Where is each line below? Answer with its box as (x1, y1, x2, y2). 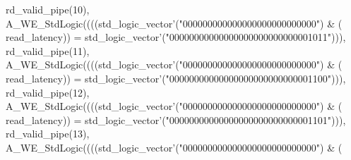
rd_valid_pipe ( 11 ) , (6, 43, 90, 58)
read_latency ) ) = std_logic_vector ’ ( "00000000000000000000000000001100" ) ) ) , (6, 70, 346, 85)
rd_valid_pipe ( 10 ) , (6, 2, 90, 16)
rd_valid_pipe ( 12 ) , (6, 85, 90, 99)
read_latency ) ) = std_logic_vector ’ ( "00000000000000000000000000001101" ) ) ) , (6, 112, 346, 127)
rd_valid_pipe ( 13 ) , (6, 126, 90, 141)
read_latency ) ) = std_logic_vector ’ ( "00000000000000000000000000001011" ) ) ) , (6, 30, 346, 44)
